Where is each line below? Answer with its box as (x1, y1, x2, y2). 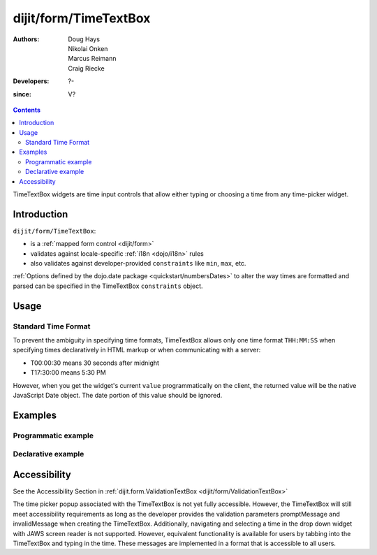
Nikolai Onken (68, 44, 108, 52)
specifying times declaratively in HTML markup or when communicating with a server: (13, 346, 261, 354)
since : (13, 89, 31, 98)
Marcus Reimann (68, 55, 117, 63)
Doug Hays (68, 35, 101, 43)
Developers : (13, 77, 50, 85)
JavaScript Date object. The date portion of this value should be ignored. (13, 391, 223, 399)
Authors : (13, 35, 40, 43)
